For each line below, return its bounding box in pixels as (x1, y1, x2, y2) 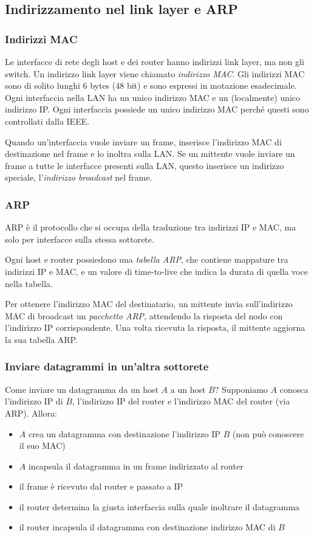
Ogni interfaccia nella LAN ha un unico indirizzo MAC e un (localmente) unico (5, 91, 301, 103)
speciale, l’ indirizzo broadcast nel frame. (5, 171, 152, 184)
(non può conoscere (232, 427, 304, 440)
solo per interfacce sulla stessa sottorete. (5, 232, 154, 245)
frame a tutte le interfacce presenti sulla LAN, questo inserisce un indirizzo (5, 159, 284, 171)
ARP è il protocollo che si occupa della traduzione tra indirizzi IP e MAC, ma (5, 221, 296, 234)
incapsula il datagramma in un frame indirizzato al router (28, 459, 244, 472)
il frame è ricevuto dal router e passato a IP (19, 480, 183, 493)
